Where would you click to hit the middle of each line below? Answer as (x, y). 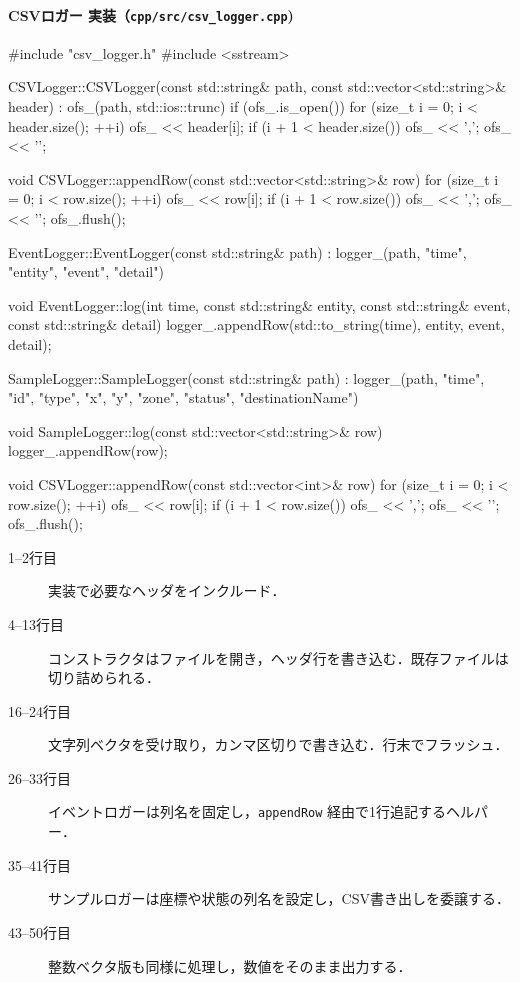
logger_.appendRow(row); (88, 450)
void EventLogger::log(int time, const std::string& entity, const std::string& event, (259, 304)
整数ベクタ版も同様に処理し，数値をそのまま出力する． (230, 965)
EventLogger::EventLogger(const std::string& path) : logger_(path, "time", (237, 251)
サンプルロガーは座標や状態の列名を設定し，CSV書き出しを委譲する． (279, 898)
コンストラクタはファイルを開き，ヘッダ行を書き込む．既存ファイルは (278, 657)
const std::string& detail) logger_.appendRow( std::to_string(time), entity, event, (256, 324)
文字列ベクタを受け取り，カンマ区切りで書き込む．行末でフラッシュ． (278, 744)
